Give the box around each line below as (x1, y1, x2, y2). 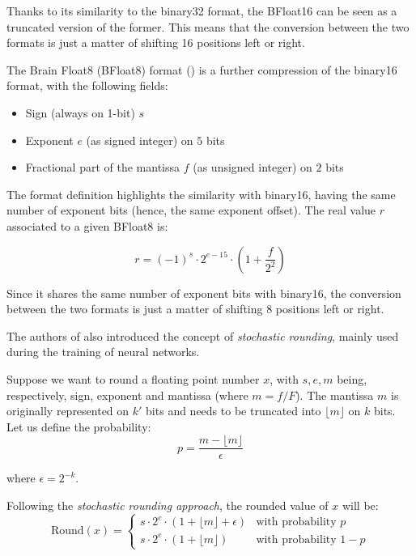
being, (337, 370, 367, 387)
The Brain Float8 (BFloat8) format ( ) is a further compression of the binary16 (6, 61, 397, 78)
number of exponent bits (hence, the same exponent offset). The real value (6, 202, 376, 219)
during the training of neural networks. (6, 343, 200, 360)
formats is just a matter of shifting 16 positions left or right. (6, 34, 305, 51)
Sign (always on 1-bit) (25, 104, 135, 121)
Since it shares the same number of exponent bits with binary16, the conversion (6, 284, 401, 301)
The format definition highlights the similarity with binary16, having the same (6, 185, 396, 202)
